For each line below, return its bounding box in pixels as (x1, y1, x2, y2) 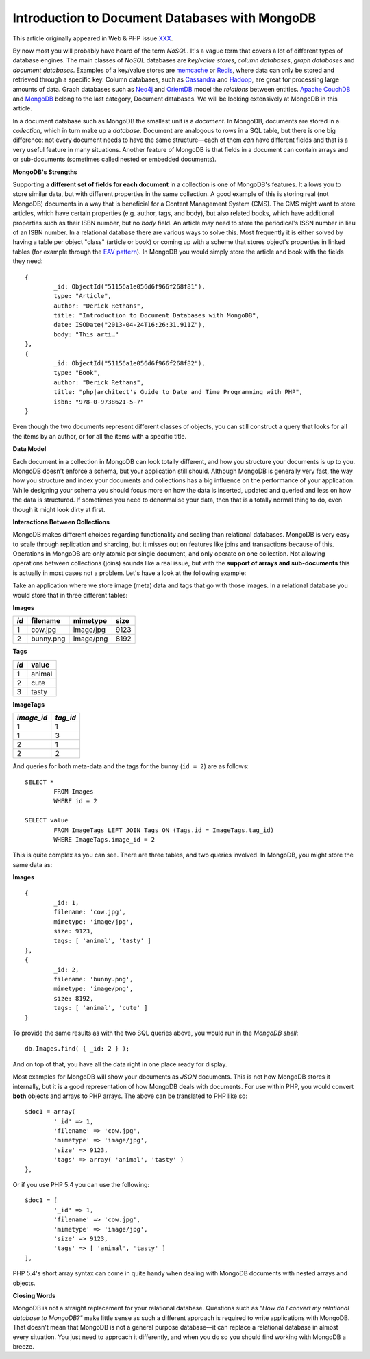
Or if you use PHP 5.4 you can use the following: (12, 1181, 150, 1189)
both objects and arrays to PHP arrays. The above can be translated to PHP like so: (12, 1092, 248, 1100)
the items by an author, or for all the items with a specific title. (12, 432, 187, 440)
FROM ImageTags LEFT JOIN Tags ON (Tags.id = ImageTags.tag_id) (53, 826, 274, 834)
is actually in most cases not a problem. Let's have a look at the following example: (12, 569, 247, 577)
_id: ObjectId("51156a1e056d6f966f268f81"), (53, 282, 206, 291)
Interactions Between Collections (12, 517, 110, 526)
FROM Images (53, 787, 94, 795)
